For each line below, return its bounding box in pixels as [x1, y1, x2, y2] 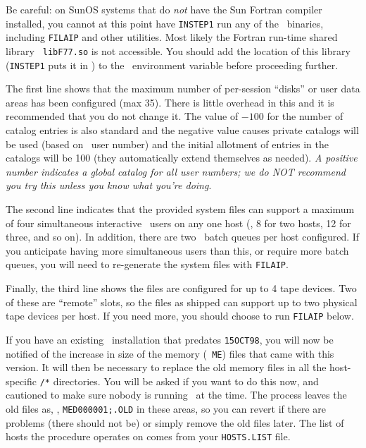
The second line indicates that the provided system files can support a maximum [6, 201, 355, 216]
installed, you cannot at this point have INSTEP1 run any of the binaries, [6, 16, 324, 30]
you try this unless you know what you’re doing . [6, 178, 212, 193]
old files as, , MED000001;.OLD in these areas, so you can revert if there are [6, 401, 327, 416]
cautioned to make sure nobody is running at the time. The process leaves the [6, 387, 347, 402]
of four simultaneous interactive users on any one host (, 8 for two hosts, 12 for [6, 215, 351, 230]
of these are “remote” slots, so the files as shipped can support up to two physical [6, 294, 358, 309]
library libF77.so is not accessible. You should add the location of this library [6, 43, 351, 58]
